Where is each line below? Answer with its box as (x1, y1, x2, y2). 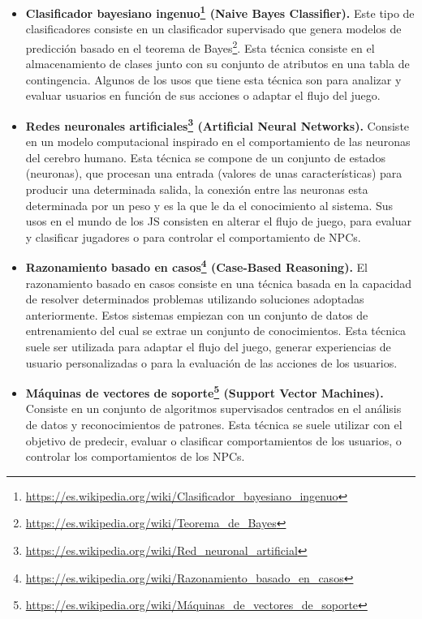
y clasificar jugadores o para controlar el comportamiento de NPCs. (25, 228, 361, 245)
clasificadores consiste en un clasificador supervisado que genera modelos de (25, 20, 402, 37)
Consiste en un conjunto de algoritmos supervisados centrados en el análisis (25, 400, 402, 417)
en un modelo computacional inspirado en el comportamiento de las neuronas (25, 133, 411, 150)
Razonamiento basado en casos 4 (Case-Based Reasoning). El (25, 256, 368, 275)
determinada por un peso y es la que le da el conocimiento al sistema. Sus (25, 196, 394, 213)
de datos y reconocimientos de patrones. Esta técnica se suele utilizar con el (25, 415, 403, 432)
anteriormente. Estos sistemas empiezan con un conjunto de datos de (25, 306, 368, 323)
